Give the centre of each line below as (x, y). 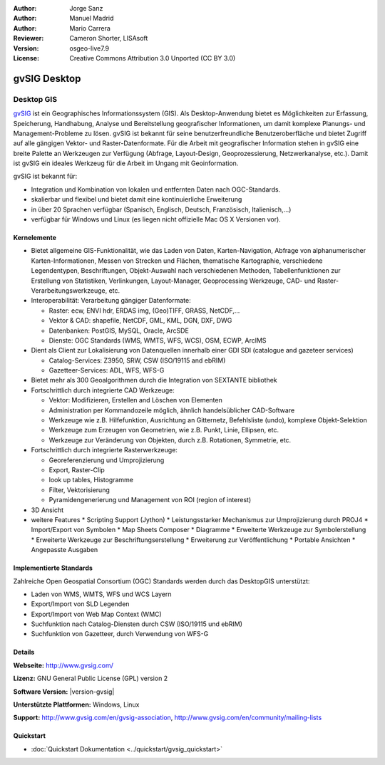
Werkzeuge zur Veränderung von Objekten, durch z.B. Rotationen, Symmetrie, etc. (170, 440)
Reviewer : (29, 38)
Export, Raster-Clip (77, 470)
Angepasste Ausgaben (65, 550)
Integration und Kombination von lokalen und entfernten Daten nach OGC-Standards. (156, 189)
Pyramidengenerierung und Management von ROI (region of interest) (150, 500)
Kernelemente (35, 238)
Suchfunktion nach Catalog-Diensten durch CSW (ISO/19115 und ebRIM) (137, 624)
